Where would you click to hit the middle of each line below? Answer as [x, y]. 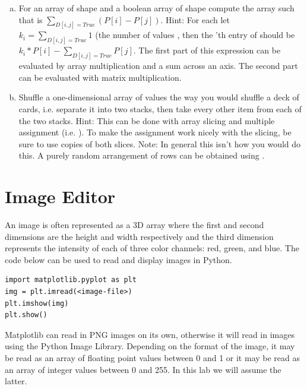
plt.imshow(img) [37, 303]
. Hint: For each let [195, 19]
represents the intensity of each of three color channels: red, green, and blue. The [152, 248]
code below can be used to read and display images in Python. [118, 259]
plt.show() [26, 315]
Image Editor [60, 196]
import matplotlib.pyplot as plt [71, 280]
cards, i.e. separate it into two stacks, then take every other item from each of [160, 108]
